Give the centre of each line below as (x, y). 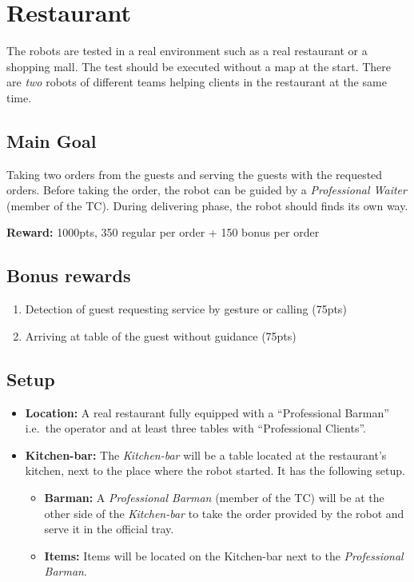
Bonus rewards (69, 275)
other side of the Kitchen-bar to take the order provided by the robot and (224, 513)
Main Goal (52, 140)
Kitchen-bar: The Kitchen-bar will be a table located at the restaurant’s (206, 454)
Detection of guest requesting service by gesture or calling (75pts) (186, 309)
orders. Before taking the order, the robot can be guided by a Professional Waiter (207, 190)
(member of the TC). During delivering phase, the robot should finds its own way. (207, 205)
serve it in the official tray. (109, 529)
